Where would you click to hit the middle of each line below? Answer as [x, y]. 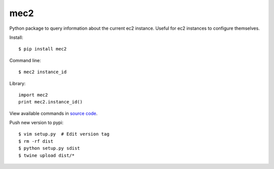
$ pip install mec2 [43, 49]
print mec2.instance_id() [51, 102]
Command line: [25, 60]
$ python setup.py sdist [49, 148]
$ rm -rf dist [36, 141]
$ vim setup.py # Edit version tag [64, 134]
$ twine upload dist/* [47, 155]
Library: [18, 83]
